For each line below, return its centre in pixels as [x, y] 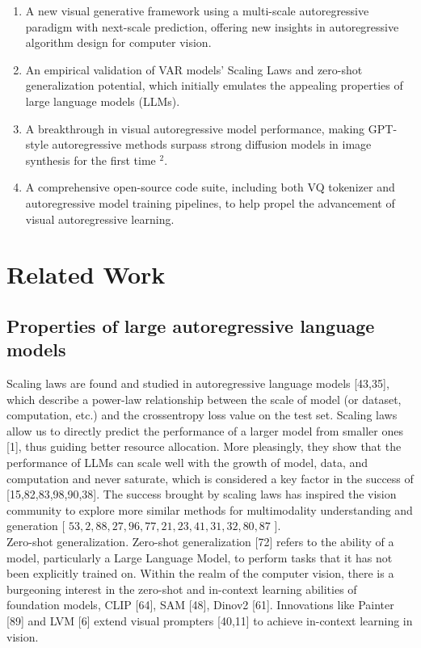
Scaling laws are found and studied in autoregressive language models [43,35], [198, 383]
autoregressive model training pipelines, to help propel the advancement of [210, 202]
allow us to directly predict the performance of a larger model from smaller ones [205, 430]
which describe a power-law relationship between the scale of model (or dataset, [204, 399]
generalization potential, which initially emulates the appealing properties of [214, 85]
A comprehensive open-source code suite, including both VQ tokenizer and [210, 187]
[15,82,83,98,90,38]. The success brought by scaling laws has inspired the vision [202, 494]
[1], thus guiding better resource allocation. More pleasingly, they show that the [204, 446]
